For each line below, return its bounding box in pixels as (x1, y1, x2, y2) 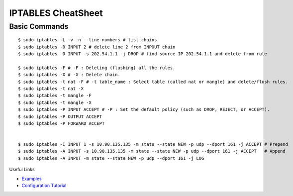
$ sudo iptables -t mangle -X (18, 99, 92, 105)
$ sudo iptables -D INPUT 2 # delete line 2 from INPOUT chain (18, 44, 176, 50)
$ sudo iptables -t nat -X (18, 86, 84, 92)
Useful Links (9, 167, 35, 173)
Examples (21, 176, 42, 182)
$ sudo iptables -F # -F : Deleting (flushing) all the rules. (18, 65, 176, 71)
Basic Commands (9, 22, 69, 31)
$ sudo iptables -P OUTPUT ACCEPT (18, 113, 102, 119)
